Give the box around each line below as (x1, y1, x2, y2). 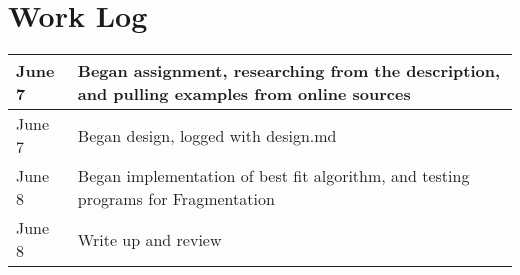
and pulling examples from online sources (77, 82, 411, 106)
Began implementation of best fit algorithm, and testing (77, 164, 470, 188)
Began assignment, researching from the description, (77, 59, 501, 83)
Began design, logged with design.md (77, 123, 337, 147)
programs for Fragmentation (77, 187, 275, 211)
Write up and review (77, 227, 222, 251)
